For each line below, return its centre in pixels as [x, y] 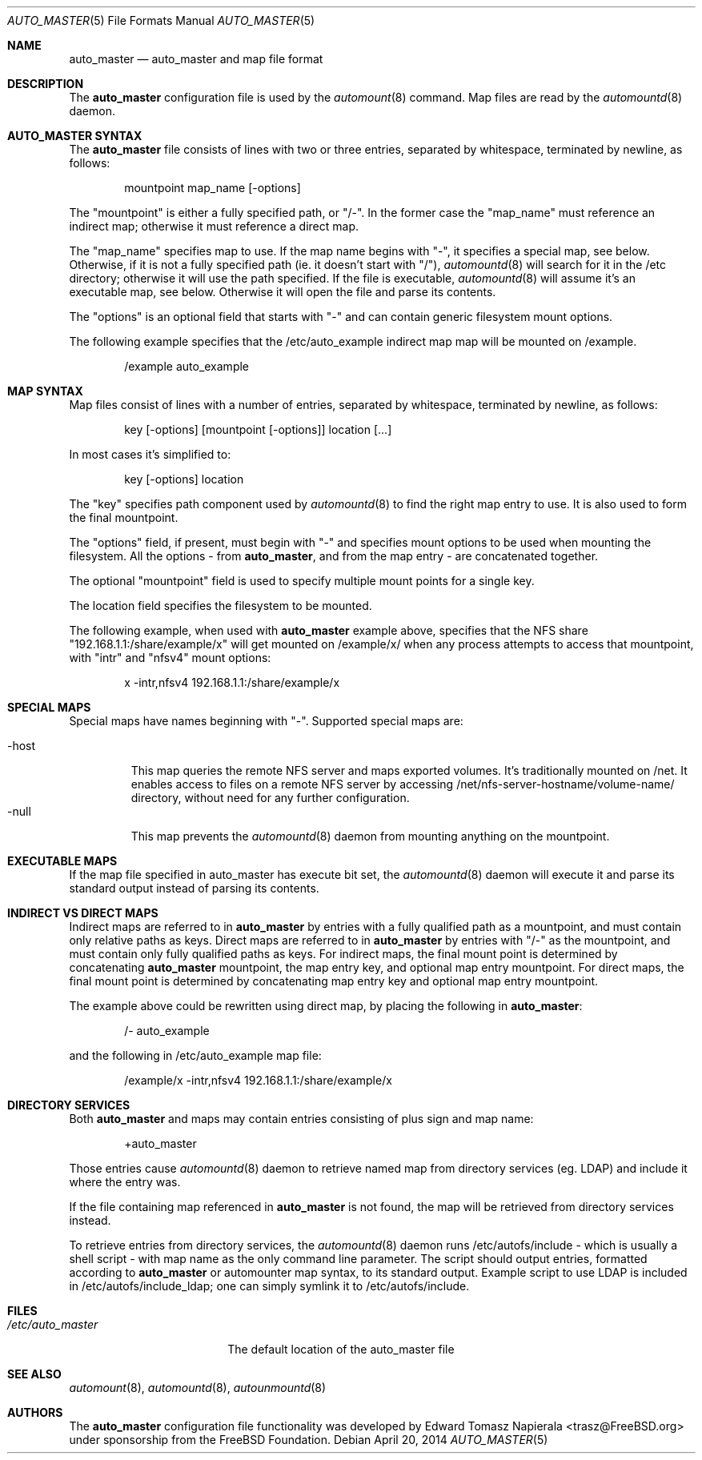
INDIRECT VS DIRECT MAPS [83, 913]
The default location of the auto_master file [341, 1349]
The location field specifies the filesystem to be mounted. [221, 606]
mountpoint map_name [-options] [213, 188]
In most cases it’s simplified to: [150, 454]
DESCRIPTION [46, 84]
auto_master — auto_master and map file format [196, 59]
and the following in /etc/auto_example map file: [195, 1055]
